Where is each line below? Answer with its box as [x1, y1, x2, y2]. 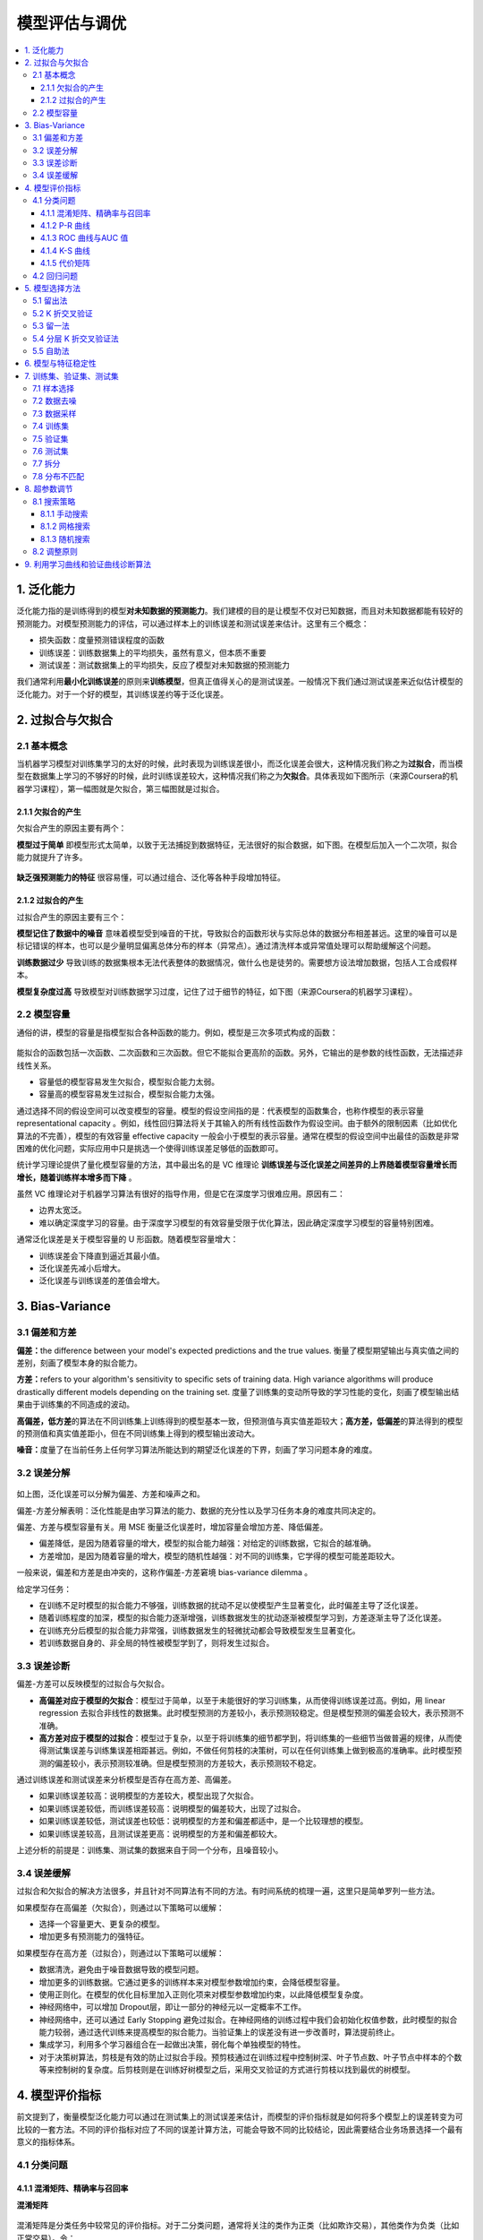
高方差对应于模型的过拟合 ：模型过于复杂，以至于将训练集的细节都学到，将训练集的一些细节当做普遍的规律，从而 [38, 1732, 454, 1743]
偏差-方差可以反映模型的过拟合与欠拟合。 [16, 1678, 170, 1689]
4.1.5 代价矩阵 [40, 258, 91, 269]
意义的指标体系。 [16, 2136, 80, 2147]
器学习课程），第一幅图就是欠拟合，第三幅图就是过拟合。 [16, 783, 225, 794]
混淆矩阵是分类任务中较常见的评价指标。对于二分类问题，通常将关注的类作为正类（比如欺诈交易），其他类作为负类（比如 [16, 2220, 460, 2231]
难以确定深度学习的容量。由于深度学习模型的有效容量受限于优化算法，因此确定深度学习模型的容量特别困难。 [38, 1217, 438, 1228]
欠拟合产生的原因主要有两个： [16, 823, 127, 833]
